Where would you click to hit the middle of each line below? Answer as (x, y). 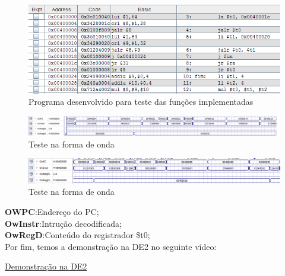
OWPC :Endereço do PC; (52, 212)
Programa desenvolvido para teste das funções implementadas (141, 102)
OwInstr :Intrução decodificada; (63, 223)
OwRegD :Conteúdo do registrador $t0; (77, 235)
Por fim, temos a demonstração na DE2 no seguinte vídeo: (111, 246)
